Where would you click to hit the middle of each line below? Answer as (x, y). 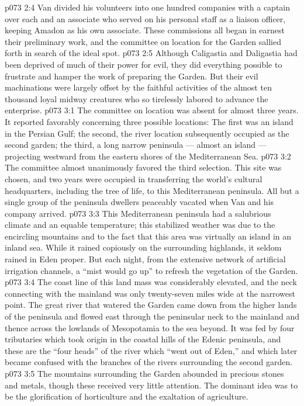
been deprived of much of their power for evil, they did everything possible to (144, 64)
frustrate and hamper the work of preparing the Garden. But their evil (132, 76)
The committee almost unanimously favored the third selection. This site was (143, 167)
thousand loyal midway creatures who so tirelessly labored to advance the (137, 98)
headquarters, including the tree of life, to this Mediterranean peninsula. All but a (152, 190)
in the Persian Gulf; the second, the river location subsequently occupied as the (147, 133)
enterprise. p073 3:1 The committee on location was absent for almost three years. (152, 110)
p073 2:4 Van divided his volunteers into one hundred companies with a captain (148, 7)
